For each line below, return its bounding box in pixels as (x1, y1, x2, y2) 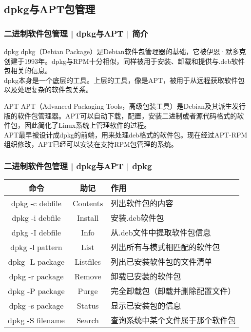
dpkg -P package (8, 285, 65, 296)
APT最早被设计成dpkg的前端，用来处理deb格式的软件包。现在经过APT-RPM (4, 129, 248, 139)
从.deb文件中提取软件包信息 (111, 227, 211, 238)
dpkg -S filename (8, 314, 65, 326)
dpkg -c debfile (11, 197, 61, 209)
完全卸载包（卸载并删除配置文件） (111, 285, 236, 297)
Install (77, 212, 99, 223)
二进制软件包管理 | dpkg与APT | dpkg (4, 159, 152, 172)
